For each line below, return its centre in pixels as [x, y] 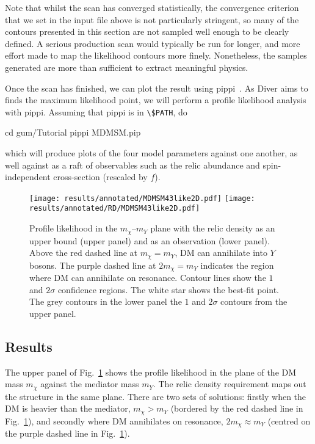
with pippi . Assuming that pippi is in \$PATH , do [96, 111]
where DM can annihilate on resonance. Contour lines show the [148, 278]
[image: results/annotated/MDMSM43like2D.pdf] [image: [142, 198]
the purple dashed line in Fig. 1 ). [67, 433]
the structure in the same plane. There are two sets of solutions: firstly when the [156, 396]
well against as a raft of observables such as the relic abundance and [132, 165]
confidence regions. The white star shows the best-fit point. [168, 289]
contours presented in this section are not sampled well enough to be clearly [147, 31]
